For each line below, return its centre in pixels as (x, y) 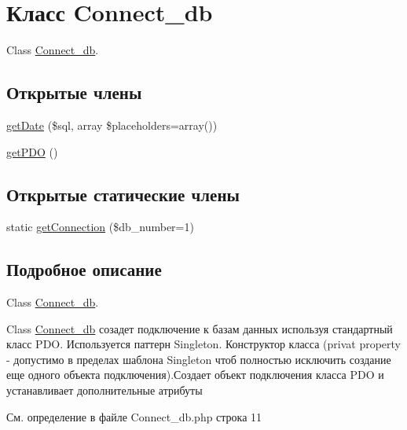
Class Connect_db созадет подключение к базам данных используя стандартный (200, 328)
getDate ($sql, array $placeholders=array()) (112, 125)
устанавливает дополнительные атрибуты (104, 390)
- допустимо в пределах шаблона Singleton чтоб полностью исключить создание (199, 359)
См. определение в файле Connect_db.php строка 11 (134, 416)
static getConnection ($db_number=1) (100, 227)
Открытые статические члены (123, 194)
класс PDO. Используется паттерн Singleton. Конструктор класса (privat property (204, 344)
